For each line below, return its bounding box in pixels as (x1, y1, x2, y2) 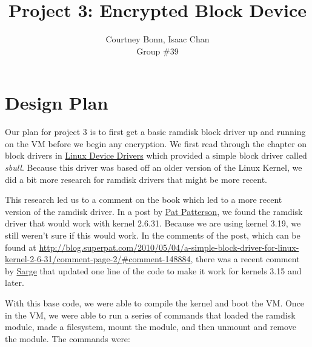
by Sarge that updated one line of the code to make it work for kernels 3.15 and (5, 264, 302, 277)
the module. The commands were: (5, 332, 130, 345)
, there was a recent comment (190, 253, 300, 265)
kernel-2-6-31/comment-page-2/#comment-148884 (5, 253, 191, 265)
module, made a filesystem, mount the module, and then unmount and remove (5, 320, 296, 333)
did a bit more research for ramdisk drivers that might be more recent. (5, 173, 268, 185)
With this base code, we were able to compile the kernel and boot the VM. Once (5, 296, 305, 309)
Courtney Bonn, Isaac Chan (105, 33, 210, 45)
